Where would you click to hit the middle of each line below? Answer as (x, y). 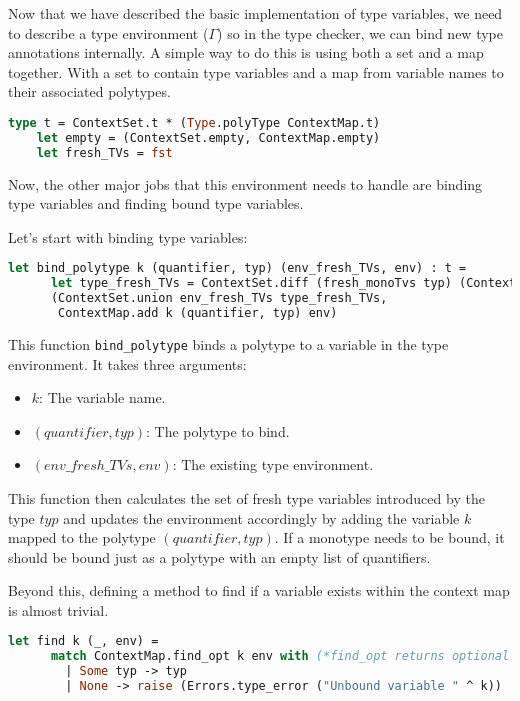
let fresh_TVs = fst (104, 152)
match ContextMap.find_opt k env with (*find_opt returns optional (280, 656)
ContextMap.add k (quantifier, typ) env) (198, 313)
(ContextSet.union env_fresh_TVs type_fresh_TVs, (219, 298)
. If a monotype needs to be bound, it (389, 537)
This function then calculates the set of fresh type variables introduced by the (246, 497)
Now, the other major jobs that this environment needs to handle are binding (245, 183)
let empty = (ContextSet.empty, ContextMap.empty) (208, 137)
